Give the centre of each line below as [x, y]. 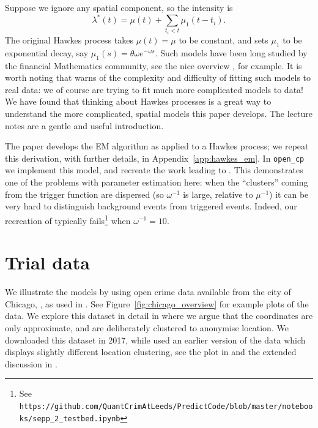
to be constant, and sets [224, 40]
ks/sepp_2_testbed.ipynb [70, 419]
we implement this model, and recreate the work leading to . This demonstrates [154, 170]
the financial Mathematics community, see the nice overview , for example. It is [153, 65]
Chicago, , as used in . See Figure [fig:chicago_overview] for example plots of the [157, 303]
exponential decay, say [47, 52]
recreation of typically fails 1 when [68, 219]
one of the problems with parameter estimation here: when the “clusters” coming [157, 182]
